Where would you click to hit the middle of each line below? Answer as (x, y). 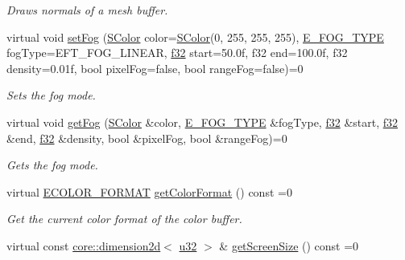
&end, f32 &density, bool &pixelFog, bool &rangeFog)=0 (147, 138)
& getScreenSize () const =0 (289, 245)
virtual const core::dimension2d (84, 245)
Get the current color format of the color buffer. (124, 219)
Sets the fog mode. (51, 95)
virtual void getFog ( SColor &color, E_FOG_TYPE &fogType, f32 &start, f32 (202, 122)
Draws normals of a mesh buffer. (87, 10)
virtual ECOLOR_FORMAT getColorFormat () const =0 (149, 191)
